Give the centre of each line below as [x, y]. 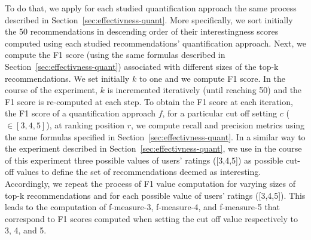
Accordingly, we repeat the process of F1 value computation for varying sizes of [150, 183]
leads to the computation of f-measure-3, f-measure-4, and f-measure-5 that [143, 207]
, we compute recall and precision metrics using [218, 124]
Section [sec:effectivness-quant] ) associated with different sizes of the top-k [142, 66]
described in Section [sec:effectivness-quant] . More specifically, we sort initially [149, 19]
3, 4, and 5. [26, 230]
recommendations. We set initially [67, 78]
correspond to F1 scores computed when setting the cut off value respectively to [151, 218]
